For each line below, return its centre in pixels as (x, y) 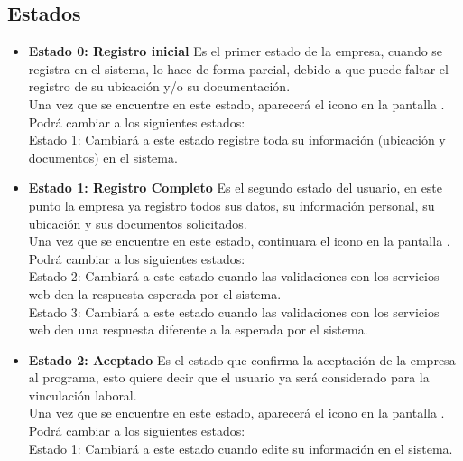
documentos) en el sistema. (103, 157)
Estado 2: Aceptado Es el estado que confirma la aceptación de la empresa (242, 359)
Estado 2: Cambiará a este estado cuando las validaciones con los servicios (234, 276)
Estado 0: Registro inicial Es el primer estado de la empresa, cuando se (236, 51)
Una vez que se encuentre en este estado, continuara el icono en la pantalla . (239, 241)
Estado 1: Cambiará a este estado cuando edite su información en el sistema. (241, 448)
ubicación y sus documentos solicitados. (138, 223)
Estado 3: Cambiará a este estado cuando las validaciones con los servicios (234, 311)
